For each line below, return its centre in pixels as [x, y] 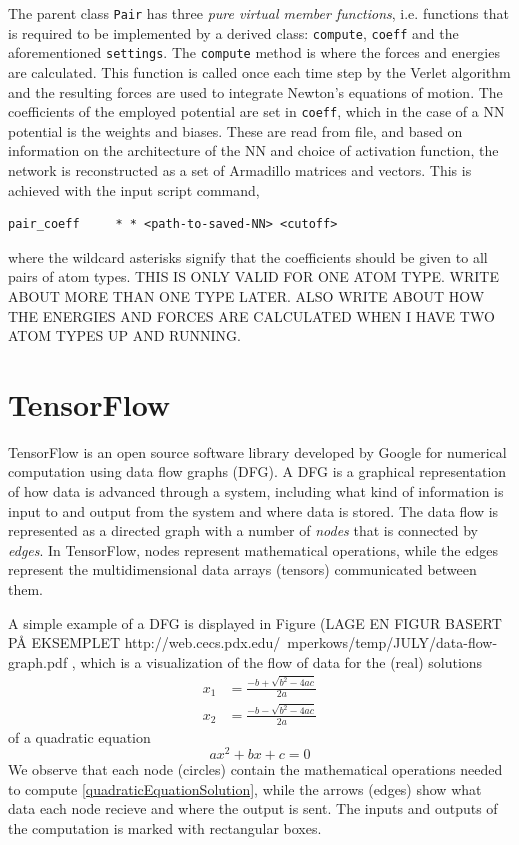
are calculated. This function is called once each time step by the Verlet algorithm [259, 71]
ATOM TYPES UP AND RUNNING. [124, 335]
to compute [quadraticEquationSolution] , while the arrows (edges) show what [245, 788]
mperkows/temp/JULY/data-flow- [392, 642]
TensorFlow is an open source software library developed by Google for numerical [257, 451]
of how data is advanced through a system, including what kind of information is [256, 491]
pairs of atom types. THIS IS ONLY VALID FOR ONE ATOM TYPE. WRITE [253, 276]
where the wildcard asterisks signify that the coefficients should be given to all [248, 256]
